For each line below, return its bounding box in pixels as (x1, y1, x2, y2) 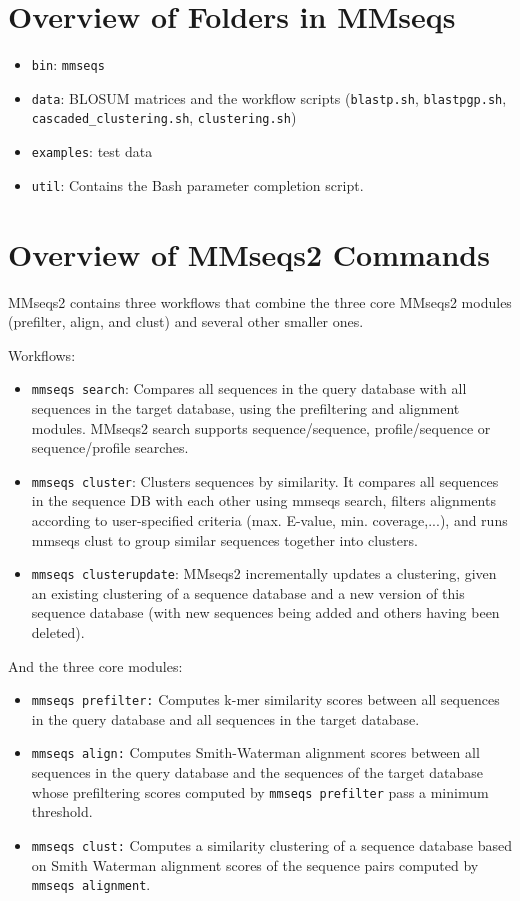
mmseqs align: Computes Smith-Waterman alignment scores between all (31, 742, 480, 763)
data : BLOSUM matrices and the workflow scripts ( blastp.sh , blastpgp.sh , (31, 87, 507, 108)
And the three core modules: (8, 655, 183, 676)
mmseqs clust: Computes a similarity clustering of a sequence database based (31, 834, 512, 855)
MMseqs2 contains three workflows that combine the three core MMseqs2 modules (8, 291, 512, 312)
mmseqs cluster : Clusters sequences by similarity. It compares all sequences (31, 470, 499, 491)
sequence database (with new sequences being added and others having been (31, 602, 500, 623)
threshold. (31, 801, 93, 822)
